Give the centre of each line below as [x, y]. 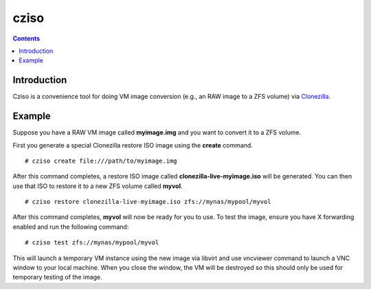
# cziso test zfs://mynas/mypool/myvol [92, 243]
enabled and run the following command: [71, 227]
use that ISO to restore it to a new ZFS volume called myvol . [98, 186]
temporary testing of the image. [57, 277]
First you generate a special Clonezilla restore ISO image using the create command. [133, 145]
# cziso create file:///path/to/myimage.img [101, 161]
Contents [26, 38]
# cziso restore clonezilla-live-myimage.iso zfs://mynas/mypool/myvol [148, 202]
